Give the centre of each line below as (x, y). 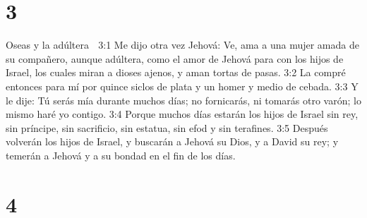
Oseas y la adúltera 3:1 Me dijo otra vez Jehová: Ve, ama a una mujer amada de (182, 45)
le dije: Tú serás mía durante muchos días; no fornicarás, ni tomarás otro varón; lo (183, 100)
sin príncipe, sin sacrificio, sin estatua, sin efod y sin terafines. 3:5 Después (167, 127)
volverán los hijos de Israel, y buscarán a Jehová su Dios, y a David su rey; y (172, 141)
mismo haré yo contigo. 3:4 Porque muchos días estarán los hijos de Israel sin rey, (182, 114)
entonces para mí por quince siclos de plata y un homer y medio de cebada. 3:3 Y (182, 86)
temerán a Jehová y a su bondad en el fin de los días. (121, 155)
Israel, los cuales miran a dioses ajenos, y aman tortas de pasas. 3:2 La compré (176, 72)
